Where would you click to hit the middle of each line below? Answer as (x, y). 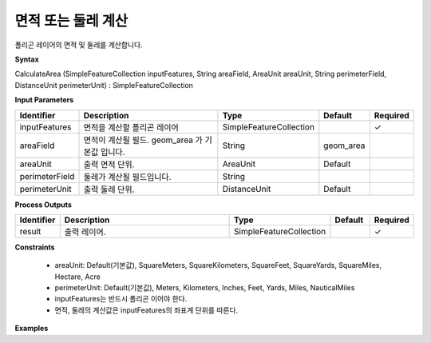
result (30, 231)
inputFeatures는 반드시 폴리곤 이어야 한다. (121, 299)
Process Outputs (43, 205)
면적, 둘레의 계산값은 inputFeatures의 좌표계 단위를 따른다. (146, 310)
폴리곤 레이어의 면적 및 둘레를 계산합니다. (79, 45)
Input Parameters (44, 100)
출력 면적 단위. (109, 164)
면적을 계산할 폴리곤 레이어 (131, 127)
